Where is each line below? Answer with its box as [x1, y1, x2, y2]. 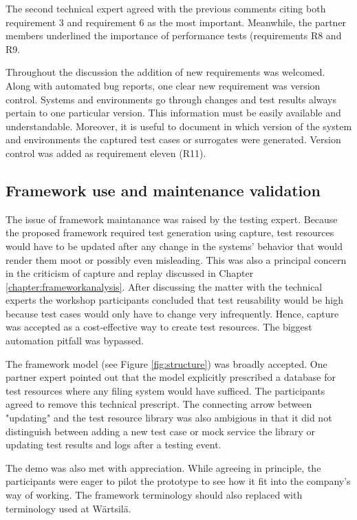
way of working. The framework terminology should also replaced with [6, 488, 303, 502]
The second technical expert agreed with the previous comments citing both [6, 1, 326, 15]
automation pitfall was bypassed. [6, 333, 144, 348]
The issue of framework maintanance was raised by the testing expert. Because [6, 211, 338, 226]
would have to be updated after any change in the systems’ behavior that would [6, 238, 343, 253]
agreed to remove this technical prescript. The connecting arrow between [6, 397, 312, 411]
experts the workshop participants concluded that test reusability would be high [6, 293, 343, 307]
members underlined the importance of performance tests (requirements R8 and [6, 28, 342, 43]
